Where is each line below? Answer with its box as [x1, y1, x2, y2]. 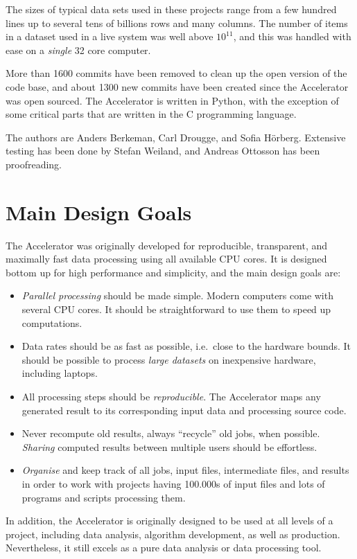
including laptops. [21, 366, 98, 380]
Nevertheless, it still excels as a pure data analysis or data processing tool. [6, 540, 322, 555]
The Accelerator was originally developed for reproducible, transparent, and [6, 238, 328, 252]
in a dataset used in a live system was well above [6, 29, 214, 44]
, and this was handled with [233, 29, 351, 44]
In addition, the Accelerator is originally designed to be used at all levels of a [6, 513, 333, 528]
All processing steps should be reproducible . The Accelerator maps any [21, 389, 321, 403]
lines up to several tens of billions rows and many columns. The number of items [6, 15, 348, 30]
